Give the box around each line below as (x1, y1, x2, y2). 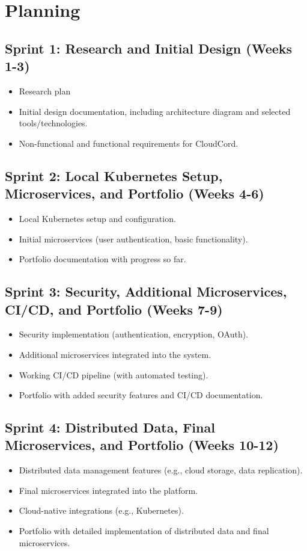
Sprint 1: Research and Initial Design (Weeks (5, 38, 293, 57)
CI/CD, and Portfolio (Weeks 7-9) (5, 300, 223, 318)
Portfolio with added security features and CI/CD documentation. (19, 389, 263, 401)
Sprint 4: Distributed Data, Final (5, 418, 215, 437)
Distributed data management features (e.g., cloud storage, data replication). (19, 464, 303, 476)
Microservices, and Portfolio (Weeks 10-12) (5, 436, 279, 454)
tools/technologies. (19, 117, 88, 129)
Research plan (19, 84, 71, 97)
